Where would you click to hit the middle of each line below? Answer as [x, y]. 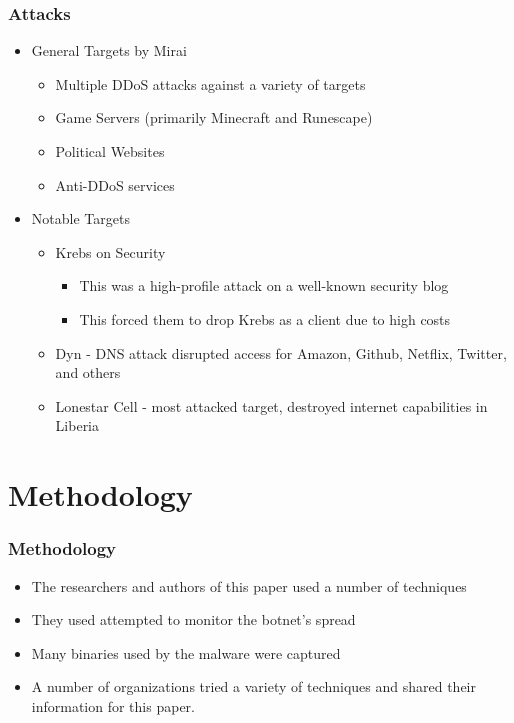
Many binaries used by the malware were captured [186, 652]
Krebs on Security [110, 251]
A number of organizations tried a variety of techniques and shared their [254, 686]
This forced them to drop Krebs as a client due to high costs [265, 318]
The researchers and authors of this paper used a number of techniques [249, 585]
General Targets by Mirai [109, 50]
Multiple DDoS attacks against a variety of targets [210, 83]
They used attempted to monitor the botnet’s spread [193, 619]
